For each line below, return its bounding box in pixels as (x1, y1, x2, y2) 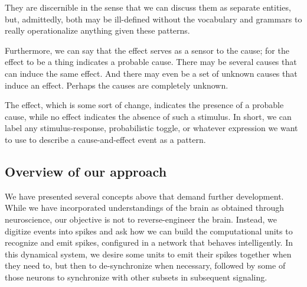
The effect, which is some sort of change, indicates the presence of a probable (5, 99, 284, 111)
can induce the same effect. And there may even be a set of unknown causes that (5, 67, 298, 79)
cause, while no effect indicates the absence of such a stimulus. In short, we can (5, 110, 292, 122)
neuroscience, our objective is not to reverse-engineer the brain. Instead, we (5, 213, 277, 225)
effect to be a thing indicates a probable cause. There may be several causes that (5, 56, 297, 68)
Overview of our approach (5, 162, 167, 180)
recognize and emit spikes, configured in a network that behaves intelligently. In (5, 236, 293, 249)
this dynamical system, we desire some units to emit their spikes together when (5, 247, 292, 260)
